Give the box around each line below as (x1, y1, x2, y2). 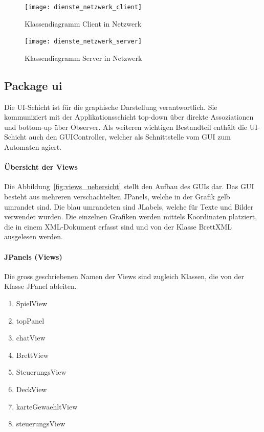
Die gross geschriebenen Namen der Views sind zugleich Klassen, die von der (4, 270, 245, 281)
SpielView (16, 298, 48, 309)
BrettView (16, 349, 49, 360)
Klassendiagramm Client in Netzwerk (25, 18, 142, 29)
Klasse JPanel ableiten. (4, 281, 77, 291)
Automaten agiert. (4, 142, 62, 152)
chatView (16, 332, 46, 343)
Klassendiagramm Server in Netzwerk (25, 52, 142, 63)
